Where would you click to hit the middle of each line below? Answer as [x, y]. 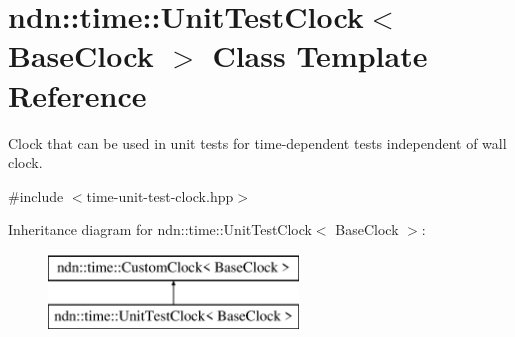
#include [36, 195]
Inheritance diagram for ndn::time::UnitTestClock [160, 229]
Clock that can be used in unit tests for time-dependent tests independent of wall [257, 142]
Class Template [320, 55]
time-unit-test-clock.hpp [160, 195]
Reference [77, 94]
